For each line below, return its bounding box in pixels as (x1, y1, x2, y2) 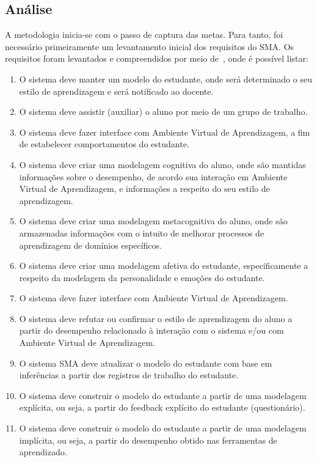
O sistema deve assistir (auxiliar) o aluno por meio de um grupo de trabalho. (19, 105, 308, 118)
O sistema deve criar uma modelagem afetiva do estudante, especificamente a (19, 259, 308, 272)
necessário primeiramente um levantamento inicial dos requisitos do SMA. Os (5, 40, 294, 53)
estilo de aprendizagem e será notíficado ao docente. (19, 84, 214, 97)
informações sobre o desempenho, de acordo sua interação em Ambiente (19, 170, 288, 183)
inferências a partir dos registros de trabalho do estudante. (19, 369, 239, 381)
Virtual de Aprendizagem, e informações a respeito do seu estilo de (19, 182, 270, 195)
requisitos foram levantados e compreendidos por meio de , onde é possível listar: (5, 52, 308, 65)
